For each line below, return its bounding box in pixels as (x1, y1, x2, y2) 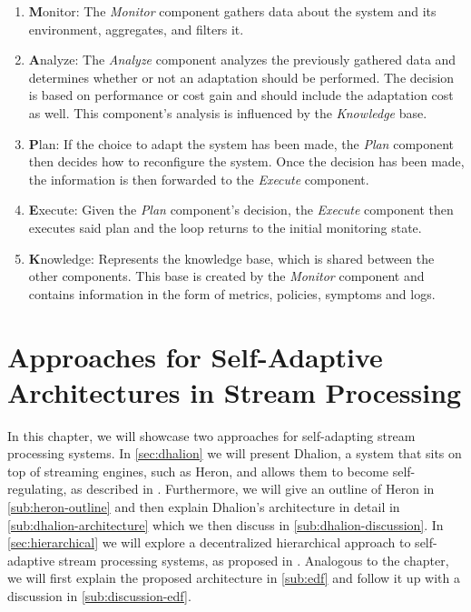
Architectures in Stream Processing (7, 373, 462, 410)
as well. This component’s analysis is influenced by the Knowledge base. (28, 103, 427, 122)
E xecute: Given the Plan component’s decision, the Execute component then (28, 200, 454, 219)
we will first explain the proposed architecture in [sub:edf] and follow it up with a (7, 568, 460, 587)
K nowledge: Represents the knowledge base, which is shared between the (28, 248, 435, 267)
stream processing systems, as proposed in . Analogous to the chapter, (58, 550, 449, 569)
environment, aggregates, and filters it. (28, 19, 244, 38)
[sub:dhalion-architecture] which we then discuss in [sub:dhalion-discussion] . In (7, 515, 444, 534)
